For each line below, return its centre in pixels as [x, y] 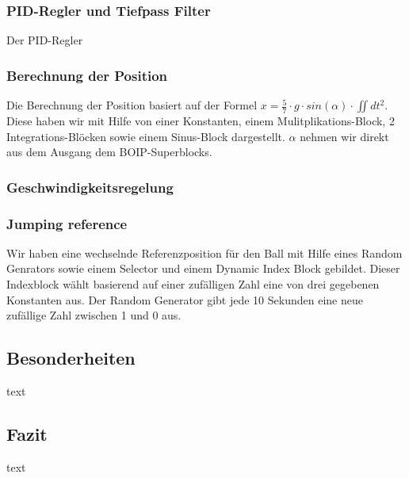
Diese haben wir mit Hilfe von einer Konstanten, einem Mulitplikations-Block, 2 [201, 121]
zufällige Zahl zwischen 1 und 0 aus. [94, 315]
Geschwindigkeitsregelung [90, 187]
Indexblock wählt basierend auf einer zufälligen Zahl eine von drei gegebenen [193, 284]
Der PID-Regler [45, 40]
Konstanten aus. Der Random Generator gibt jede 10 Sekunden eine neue [185, 299]
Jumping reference [67, 223]
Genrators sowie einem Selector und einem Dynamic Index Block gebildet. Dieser [203, 268]
